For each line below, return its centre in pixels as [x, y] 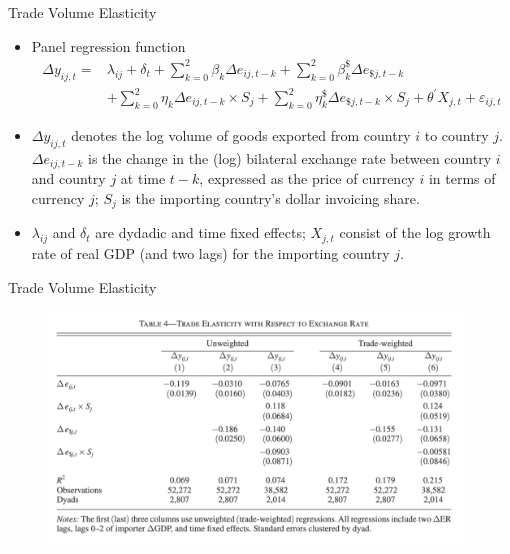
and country [68, 178]
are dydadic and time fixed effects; [200, 232]
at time [143, 178]
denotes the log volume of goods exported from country [241, 134]
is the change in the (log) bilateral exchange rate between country [289, 157]
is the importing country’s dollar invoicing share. [270, 197]
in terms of [462, 178]
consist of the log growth [415, 232]
